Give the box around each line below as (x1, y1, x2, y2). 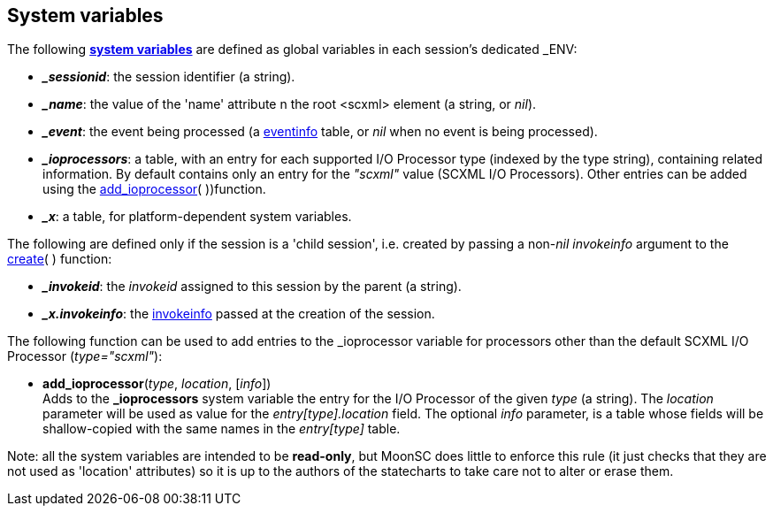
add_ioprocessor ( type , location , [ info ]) (42, 376, 272, 392)
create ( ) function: (7, 251, 112, 267)
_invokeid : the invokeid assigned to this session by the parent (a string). (42, 279, 462, 295)
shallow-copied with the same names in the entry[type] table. (42, 421, 401, 437)
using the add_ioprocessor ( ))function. (42, 181, 266, 197)
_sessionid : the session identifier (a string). (42, 69, 295, 85)
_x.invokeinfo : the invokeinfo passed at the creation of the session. (42, 306, 435, 322)
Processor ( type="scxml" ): (7, 348, 163, 364)
